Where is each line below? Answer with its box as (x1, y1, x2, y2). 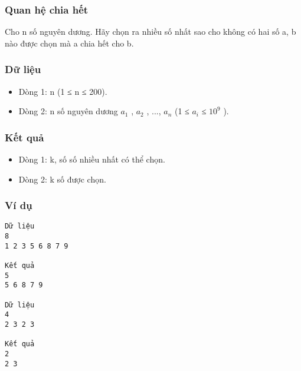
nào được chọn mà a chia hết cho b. (5, 37, 134, 49)
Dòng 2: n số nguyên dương (18, 105, 118, 117)
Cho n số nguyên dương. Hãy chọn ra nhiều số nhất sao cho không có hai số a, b (5, 25, 296, 38)
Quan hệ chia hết (5, 2, 89, 16)
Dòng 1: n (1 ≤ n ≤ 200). (18, 85, 107, 97)
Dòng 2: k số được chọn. (18, 173, 106, 185)
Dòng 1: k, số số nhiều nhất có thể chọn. (18, 153, 165, 165)
